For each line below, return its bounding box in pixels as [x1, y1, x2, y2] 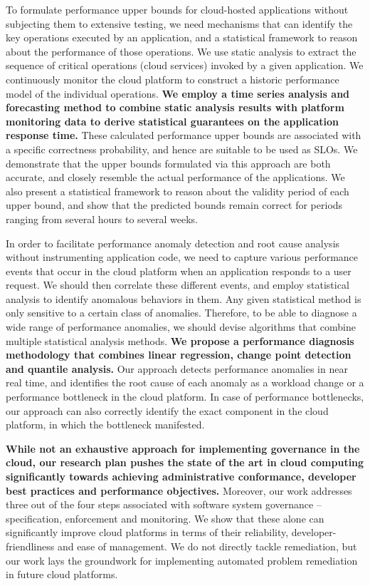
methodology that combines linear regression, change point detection [6, 347, 351, 362]
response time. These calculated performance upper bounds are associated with [6, 128, 361, 143]
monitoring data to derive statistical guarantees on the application [6, 113, 339, 128]
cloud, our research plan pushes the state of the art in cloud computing [6, 455, 364, 470]
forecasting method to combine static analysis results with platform [6, 100, 344, 115]
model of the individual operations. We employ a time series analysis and [6, 86, 350, 101]
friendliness [6, 538, 55, 553]
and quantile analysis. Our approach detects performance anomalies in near [6, 361, 348, 376]
